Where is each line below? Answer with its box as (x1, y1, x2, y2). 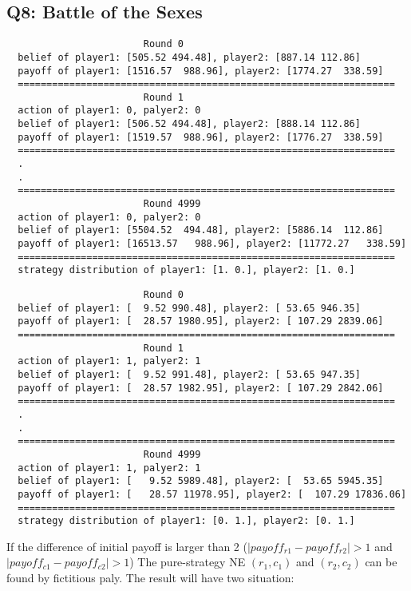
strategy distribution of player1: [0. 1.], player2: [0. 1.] (18, 515, 355, 527)
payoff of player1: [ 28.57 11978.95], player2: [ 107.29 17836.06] (18, 488, 407, 500)
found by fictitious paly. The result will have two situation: (6, 569, 294, 586)
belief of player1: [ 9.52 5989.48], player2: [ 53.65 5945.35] (18, 475, 384, 487)
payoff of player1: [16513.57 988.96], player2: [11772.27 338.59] (18, 238, 407, 250)
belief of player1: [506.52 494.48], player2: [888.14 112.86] (18, 118, 361, 130)
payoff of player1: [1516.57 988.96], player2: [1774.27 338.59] (18, 65, 384, 77)
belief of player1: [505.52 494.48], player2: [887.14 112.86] (18, 51, 361, 63)
